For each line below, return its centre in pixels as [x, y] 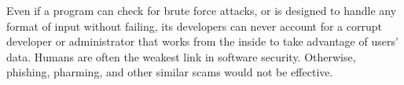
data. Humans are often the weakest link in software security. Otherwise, [181, 56]
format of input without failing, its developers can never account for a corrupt [194, 26]
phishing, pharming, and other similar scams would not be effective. [170, 72]
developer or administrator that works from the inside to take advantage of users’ [202, 41]
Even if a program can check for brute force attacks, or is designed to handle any [202, 10]
